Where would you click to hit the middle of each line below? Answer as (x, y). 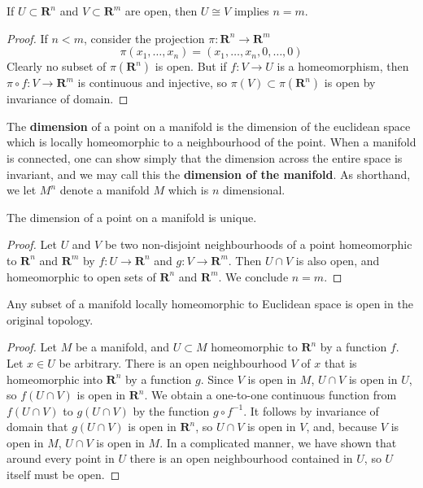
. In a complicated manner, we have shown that (278, 442)
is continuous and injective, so (152, 83)
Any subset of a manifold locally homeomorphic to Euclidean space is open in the (210, 304)
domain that (37, 427)
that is (340, 362)
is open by (350, 83)
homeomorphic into (55, 379)
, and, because (342, 427)
